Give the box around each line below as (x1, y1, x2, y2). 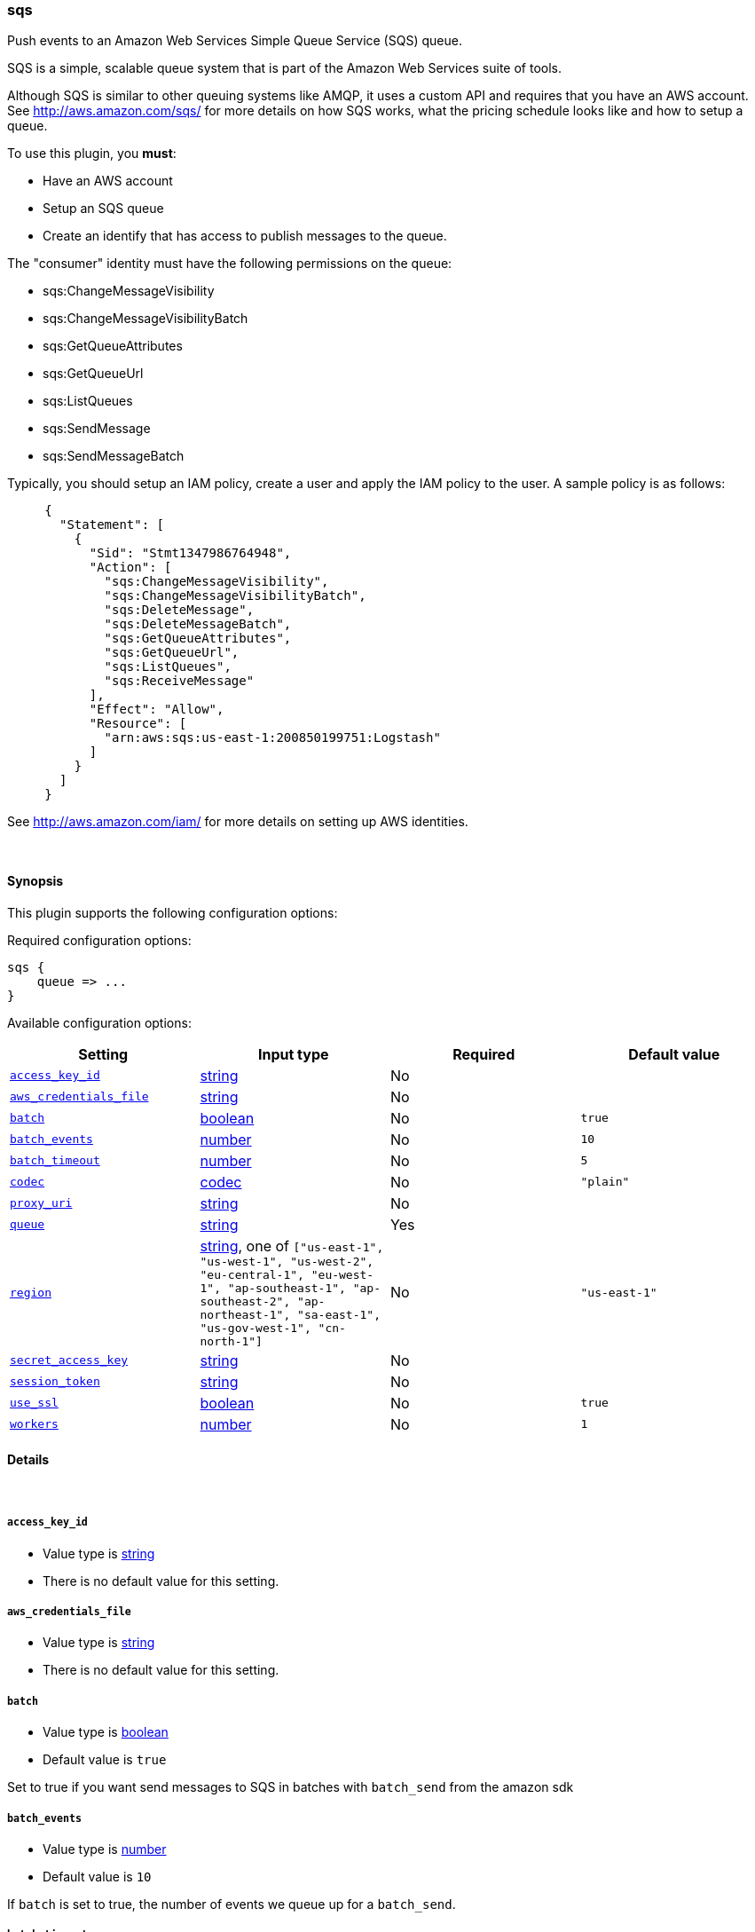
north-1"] (200, 1334, 263, 1348)
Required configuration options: (7, 932, 192, 948)
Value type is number (43, 1841, 167, 1857)
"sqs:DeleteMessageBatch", (104, 617, 292, 632)
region (10, 1285, 51, 1299)
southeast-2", (200, 1294, 291, 1308)
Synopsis (7, 872, 64, 888)
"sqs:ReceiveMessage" (104, 674, 255, 689)
